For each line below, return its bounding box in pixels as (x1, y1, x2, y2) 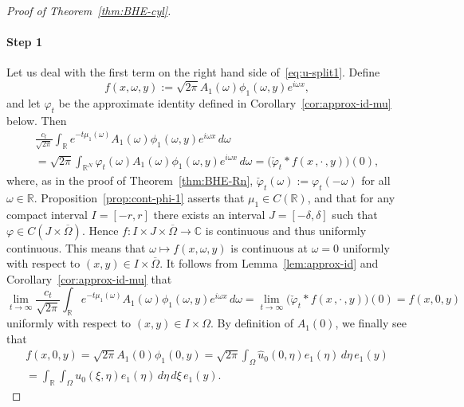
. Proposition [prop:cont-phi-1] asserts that (33, 190, 245, 206)
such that (332, 205, 378, 222)
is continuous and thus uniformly (205, 221, 367, 238)
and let (6, 94, 41, 111)
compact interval (6, 205, 88, 222)
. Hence (81, 221, 119, 238)
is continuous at (230, 239, 308, 256)
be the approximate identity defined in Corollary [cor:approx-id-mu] (58, 94, 391, 111)
